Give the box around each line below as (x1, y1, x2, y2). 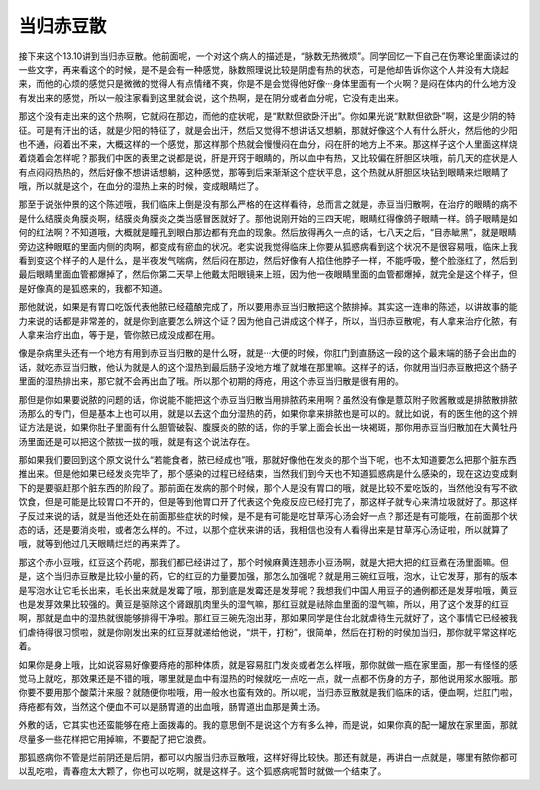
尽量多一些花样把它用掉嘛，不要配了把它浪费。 (18, 733, 212, 745)
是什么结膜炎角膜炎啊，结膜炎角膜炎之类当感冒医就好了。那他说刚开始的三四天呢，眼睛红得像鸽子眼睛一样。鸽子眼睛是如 (18, 212, 518, 224)
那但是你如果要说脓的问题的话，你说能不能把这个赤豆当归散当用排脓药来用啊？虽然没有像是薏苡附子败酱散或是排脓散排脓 (18, 393, 518, 405)
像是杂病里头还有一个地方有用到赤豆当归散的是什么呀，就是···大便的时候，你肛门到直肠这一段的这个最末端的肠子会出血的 (18, 347, 517, 359)
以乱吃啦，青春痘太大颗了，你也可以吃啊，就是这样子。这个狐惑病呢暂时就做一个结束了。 (18, 765, 387, 777)
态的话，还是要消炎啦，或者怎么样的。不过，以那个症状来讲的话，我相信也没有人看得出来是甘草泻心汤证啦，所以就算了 (18, 524, 509, 536)
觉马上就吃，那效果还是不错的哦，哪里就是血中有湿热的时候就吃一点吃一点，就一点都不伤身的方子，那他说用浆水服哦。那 (18, 672, 518, 684)
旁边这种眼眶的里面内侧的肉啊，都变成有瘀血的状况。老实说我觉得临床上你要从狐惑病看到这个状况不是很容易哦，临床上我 (18, 240, 518, 252)
